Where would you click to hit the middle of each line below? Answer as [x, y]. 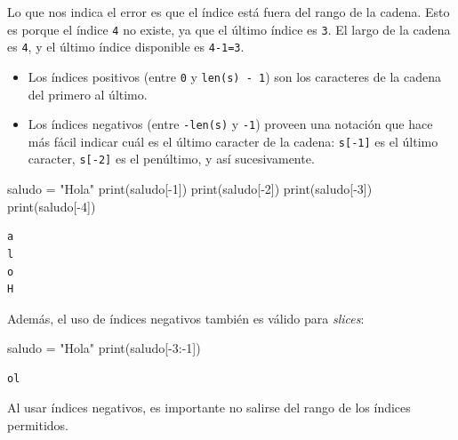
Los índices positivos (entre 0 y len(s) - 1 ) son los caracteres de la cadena [234, 76]
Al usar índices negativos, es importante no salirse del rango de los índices [209, 408]
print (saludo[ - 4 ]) [52, 206]
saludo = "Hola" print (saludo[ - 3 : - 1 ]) [104, 348]
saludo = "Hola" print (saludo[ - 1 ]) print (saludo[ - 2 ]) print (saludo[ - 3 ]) [190, 189]
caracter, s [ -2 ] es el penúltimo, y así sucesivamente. [171, 159]
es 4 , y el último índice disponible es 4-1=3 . [126, 47]
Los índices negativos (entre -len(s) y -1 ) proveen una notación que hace [230, 124]
